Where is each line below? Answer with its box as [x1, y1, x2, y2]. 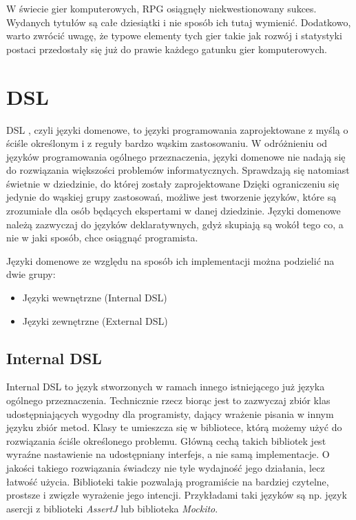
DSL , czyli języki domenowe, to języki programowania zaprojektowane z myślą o [6, 122, 348, 137]
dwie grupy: [6, 267, 56, 281]
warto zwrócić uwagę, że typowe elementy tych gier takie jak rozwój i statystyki [6, 28, 342, 43]
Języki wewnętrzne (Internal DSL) [22, 290, 167, 305]
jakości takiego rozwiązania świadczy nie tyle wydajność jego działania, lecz [6, 460, 325, 474]
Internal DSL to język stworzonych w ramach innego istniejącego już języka [6, 379, 325, 394]
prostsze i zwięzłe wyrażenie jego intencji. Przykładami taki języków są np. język [6, 488, 347, 502]
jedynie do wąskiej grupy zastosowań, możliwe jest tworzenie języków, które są [6, 190, 337, 204]
